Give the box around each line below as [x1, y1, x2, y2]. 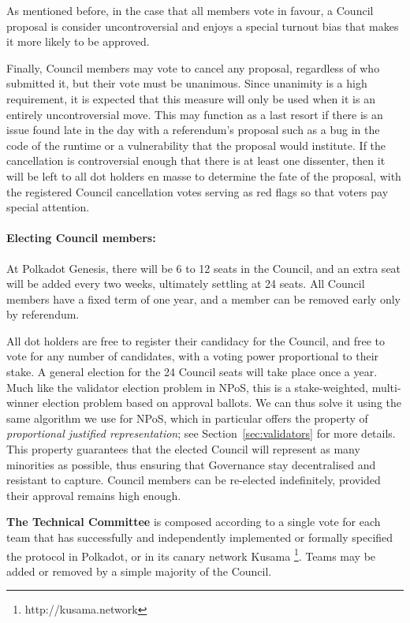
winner [6, 394, 39, 411]
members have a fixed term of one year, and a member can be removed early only [6, 290, 401, 307]
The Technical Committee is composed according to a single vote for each [6, 513, 381, 530]
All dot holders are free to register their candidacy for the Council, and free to [6, 332, 385, 349]
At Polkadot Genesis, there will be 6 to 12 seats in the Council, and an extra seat [6, 259, 401, 276]
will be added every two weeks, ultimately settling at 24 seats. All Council [6, 275, 365, 292]
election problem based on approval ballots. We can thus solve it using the [42, 394, 402, 411]
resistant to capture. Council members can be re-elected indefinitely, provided [6, 472, 381, 488]
